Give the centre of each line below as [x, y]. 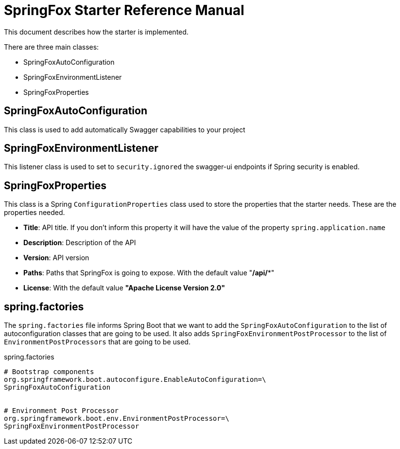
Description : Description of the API [80, 243]
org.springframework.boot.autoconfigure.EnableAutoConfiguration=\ [135, 380]
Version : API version [56, 258]
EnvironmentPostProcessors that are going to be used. [97, 342]
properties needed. [35, 213]
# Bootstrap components [49, 372]
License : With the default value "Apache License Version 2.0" [124, 288]
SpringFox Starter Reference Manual [124, 10]
